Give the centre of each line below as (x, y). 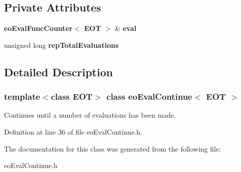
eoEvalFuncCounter (38, 28)
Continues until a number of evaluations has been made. (90, 115)
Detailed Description (59, 72)
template (22, 96)
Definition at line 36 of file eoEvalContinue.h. (73, 131)
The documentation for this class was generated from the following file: (113, 148)
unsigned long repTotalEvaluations (61, 45)
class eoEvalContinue (149, 96)
